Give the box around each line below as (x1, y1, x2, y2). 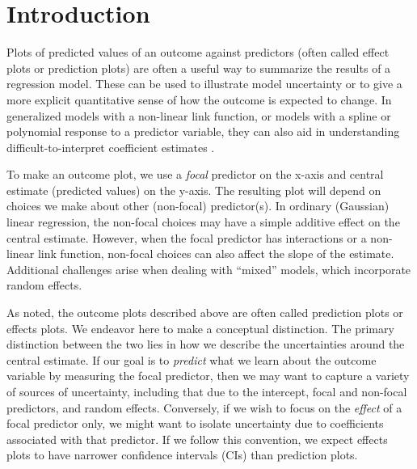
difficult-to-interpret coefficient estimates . (6, 138, 215, 155)
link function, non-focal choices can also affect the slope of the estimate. (37, 245, 394, 262)
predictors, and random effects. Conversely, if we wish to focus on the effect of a (6, 399, 402, 416)
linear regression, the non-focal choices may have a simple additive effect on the (6, 213, 400, 230)
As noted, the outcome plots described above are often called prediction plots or (6, 304, 403, 321)
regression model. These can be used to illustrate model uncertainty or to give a (6, 75, 402, 92)
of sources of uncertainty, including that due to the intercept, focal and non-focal (6, 383, 407, 399)
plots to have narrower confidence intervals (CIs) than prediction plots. (6, 446, 358, 463)
